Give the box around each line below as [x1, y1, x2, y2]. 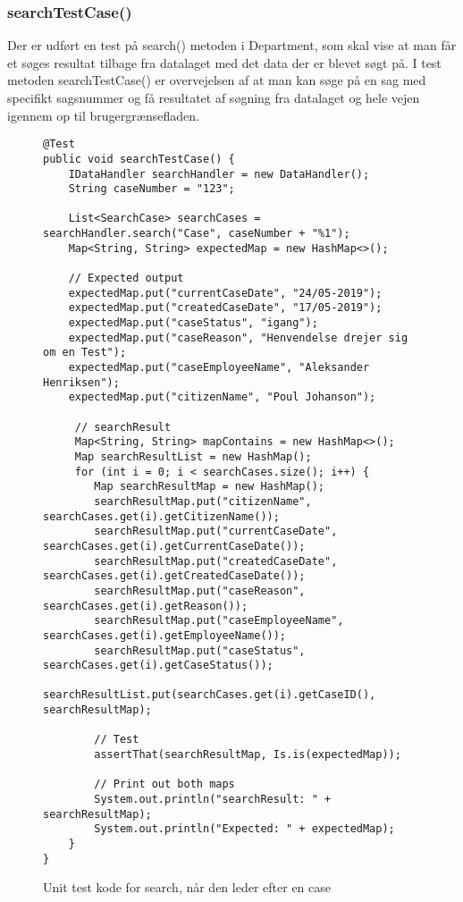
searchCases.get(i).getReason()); [43, 599, 248, 612]
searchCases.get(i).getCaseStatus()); [43, 659, 274, 672]
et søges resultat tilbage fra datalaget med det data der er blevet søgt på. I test [7, 53, 442, 72]
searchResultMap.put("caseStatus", [94, 644, 306, 657]
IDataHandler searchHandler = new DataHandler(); [68, 167, 370, 181]
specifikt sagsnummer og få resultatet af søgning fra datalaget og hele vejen [7, 89, 420, 106]
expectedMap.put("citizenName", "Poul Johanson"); [68, 391, 376, 404]
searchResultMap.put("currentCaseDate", [94, 525, 338, 538]
